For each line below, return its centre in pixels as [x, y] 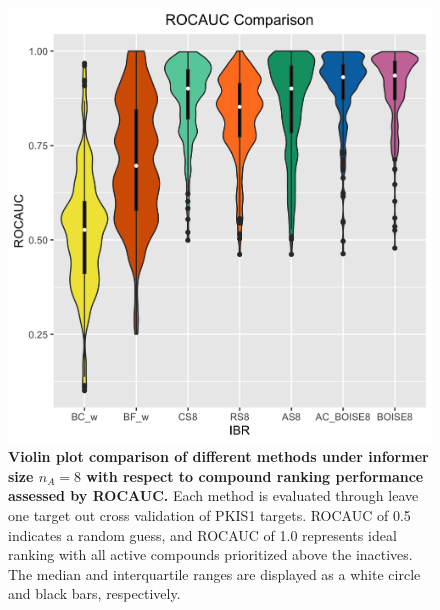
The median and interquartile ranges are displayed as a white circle [214, 573]
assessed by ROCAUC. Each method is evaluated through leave [213, 495]
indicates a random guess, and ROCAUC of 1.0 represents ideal [202, 534]
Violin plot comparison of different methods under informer [218, 456]
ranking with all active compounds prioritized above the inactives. [210, 554]
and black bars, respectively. [94, 593]
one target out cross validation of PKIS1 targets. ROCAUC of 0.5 [209, 514]
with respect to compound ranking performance [255, 475]
